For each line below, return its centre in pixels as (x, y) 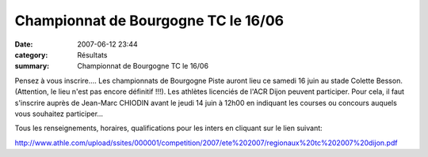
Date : (24, 44)
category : (31, 54)
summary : (32, 66)
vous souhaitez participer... (59, 114)
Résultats (92, 54)
